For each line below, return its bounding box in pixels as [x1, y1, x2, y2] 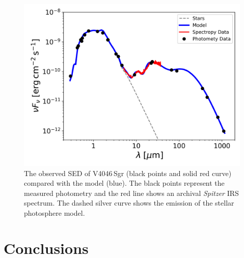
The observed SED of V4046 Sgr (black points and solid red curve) [24, 167, 232, 178]
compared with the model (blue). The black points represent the [24, 178, 225, 188]
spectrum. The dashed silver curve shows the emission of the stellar [24, 197, 234, 208]
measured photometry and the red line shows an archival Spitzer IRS [24, 187, 239, 198]
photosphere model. [24, 207, 85, 218]
